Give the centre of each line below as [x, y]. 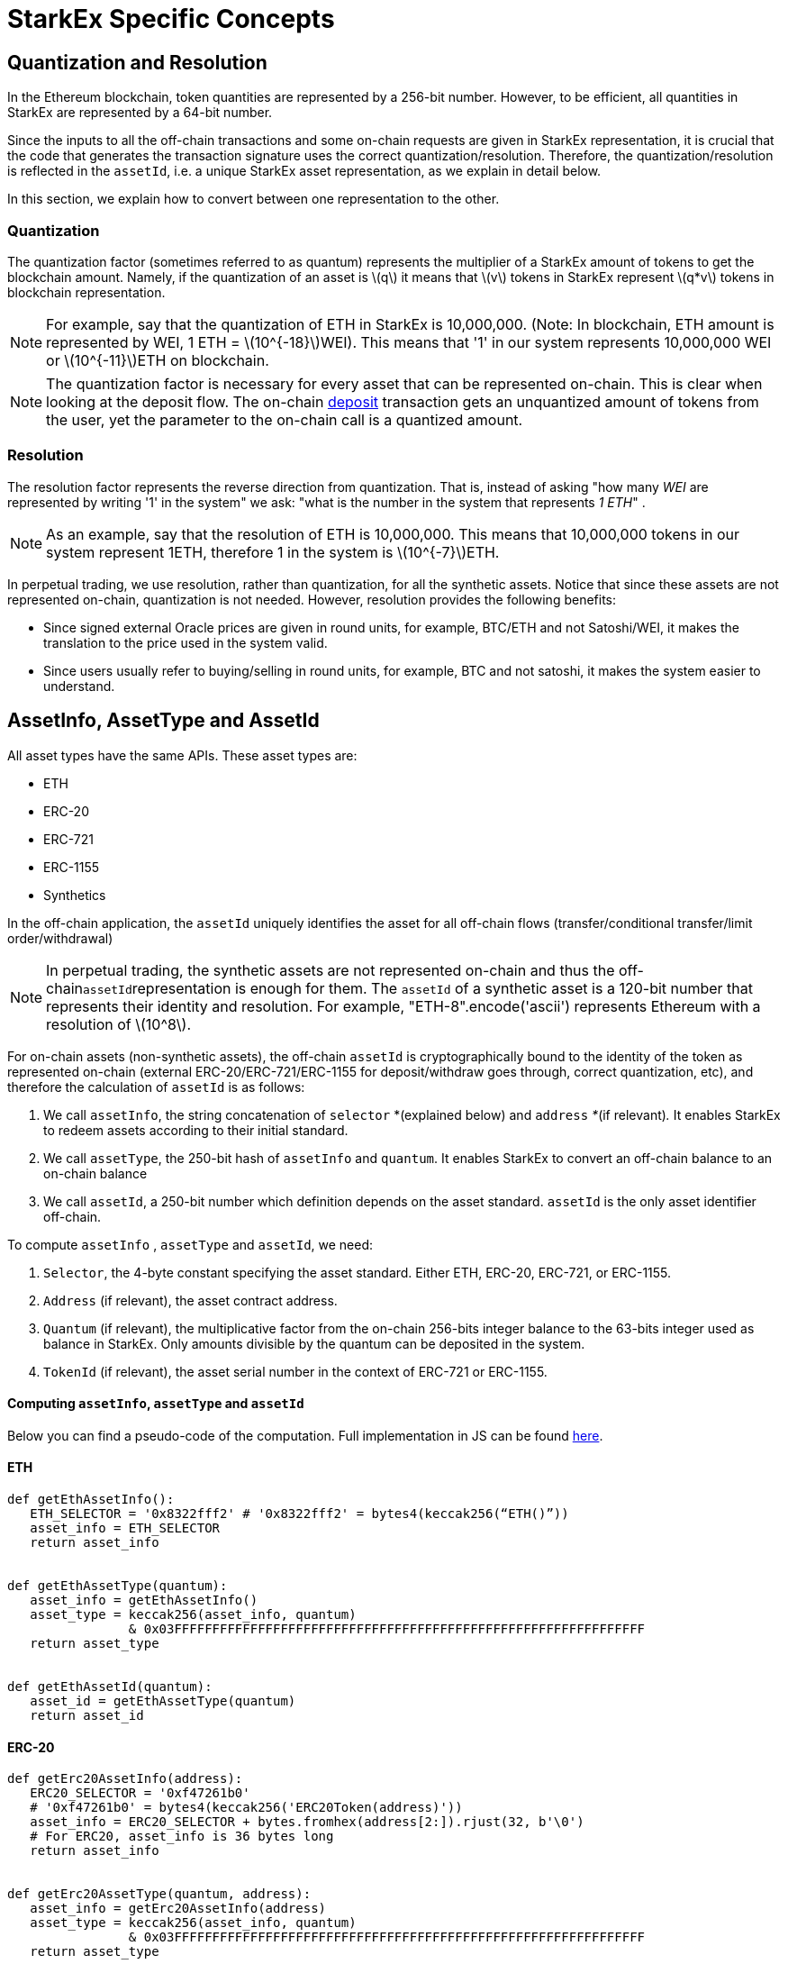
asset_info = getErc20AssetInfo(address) [178, 1909]
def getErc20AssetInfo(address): [125, 1779]
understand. [79, 686]
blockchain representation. [86, 292]
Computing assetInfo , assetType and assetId [156, 1404]
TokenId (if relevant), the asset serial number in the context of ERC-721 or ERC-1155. [295, 1371]
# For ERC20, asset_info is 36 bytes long [182, 1837]
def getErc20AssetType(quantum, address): [159, 1894]
